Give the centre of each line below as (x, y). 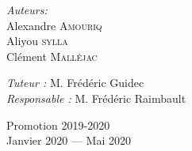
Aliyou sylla (37, 41)
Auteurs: (27, 9)
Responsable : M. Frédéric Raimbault (96, 98)
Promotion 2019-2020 (58, 125)
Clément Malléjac (52, 56)
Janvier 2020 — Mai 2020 (69, 140)
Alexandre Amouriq (54, 25)
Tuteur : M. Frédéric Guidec (75, 83)
